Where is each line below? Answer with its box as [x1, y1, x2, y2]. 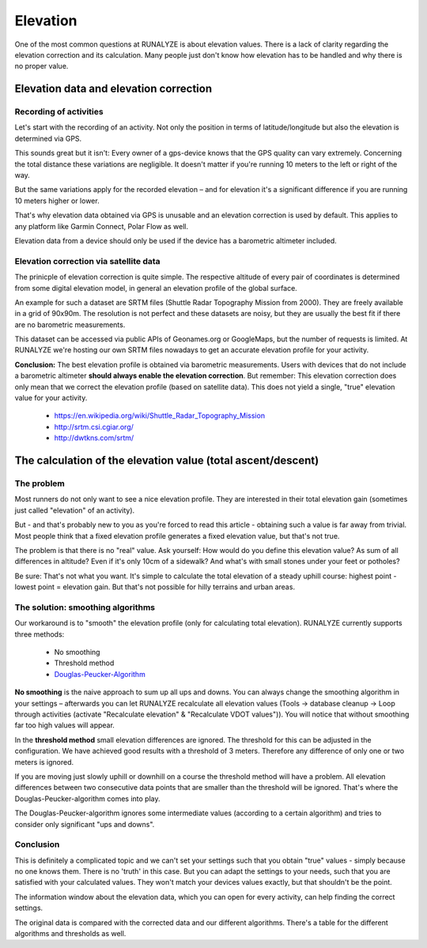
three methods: [14, 629, 65, 639]
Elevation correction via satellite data [14, 255, 161, 266]
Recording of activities [14, 107, 104, 118]
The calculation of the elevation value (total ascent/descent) [14, 454, 319, 468]
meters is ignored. [14, 757, 74, 766]
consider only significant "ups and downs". [14, 819, 155, 829]
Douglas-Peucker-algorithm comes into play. [14, 794, 161, 803]
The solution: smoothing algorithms [14, 601, 156, 612]
